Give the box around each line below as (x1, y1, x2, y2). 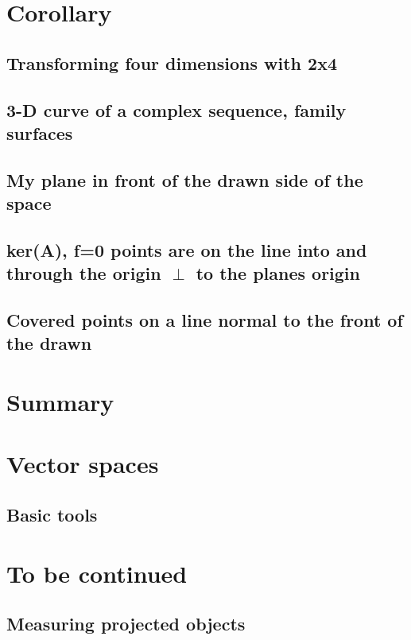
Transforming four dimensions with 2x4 (6, 50, 337, 75)
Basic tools (6, 502, 98, 526)
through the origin (6, 261, 161, 285)
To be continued (6, 557, 188, 589)
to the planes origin (196, 261, 360, 285)
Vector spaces (6, 448, 159, 480)
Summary (6, 386, 114, 418)
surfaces (6, 120, 73, 145)
